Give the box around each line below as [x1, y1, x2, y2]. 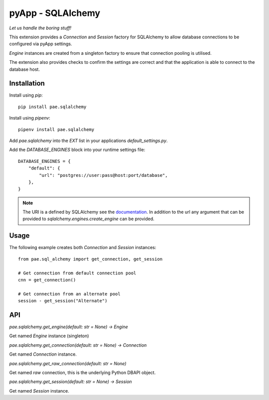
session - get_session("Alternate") [18, 298, 108, 304]
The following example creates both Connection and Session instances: [9, 245, 156, 251]
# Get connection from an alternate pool [18, 291, 121, 296]
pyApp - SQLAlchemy [9, 7, 101, 18]
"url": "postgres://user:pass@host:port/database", [39, 172, 168, 178]
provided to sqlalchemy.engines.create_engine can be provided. [22, 216, 154, 222]
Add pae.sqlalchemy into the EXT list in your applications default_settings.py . [9, 137, 168, 143]
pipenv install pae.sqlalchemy [18, 127, 95, 132]
